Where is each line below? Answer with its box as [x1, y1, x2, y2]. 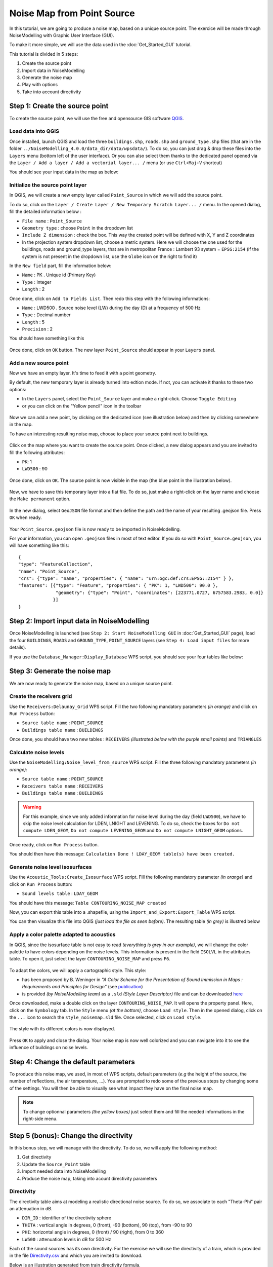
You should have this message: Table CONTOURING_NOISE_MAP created [9, 900, 166, 906]
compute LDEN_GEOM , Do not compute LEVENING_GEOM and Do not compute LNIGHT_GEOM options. [23, 828, 244, 834]
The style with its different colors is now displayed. [9, 1026, 116, 1032]
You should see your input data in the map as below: [9, 169, 119, 175]
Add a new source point [9, 359, 69, 366]
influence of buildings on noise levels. [9, 1045, 88, 1051]
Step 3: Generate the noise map [9, 667, 111, 676]
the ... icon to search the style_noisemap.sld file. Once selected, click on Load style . [9, 1014, 202, 1021]
